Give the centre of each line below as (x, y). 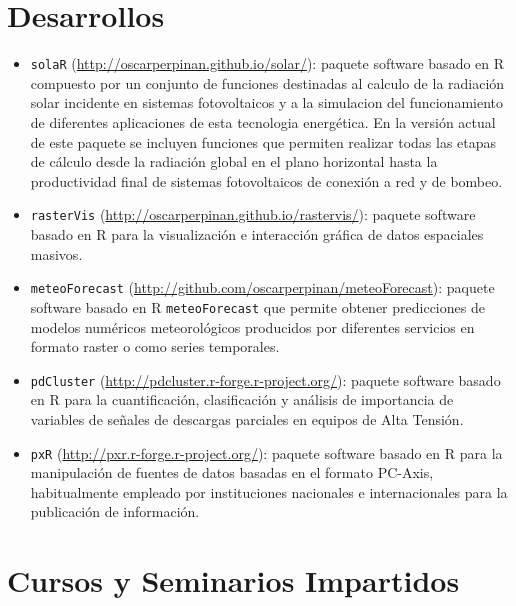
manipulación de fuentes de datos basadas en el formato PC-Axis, (232, 472)
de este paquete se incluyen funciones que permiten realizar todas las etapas (263, 141)
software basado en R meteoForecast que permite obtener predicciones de (257, 306)
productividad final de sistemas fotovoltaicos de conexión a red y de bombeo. (266, 180)
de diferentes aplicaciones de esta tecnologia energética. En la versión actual (263, 121)
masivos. (56, 253)
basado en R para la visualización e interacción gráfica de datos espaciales (257, 234)
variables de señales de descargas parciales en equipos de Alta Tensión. (247, 418)
